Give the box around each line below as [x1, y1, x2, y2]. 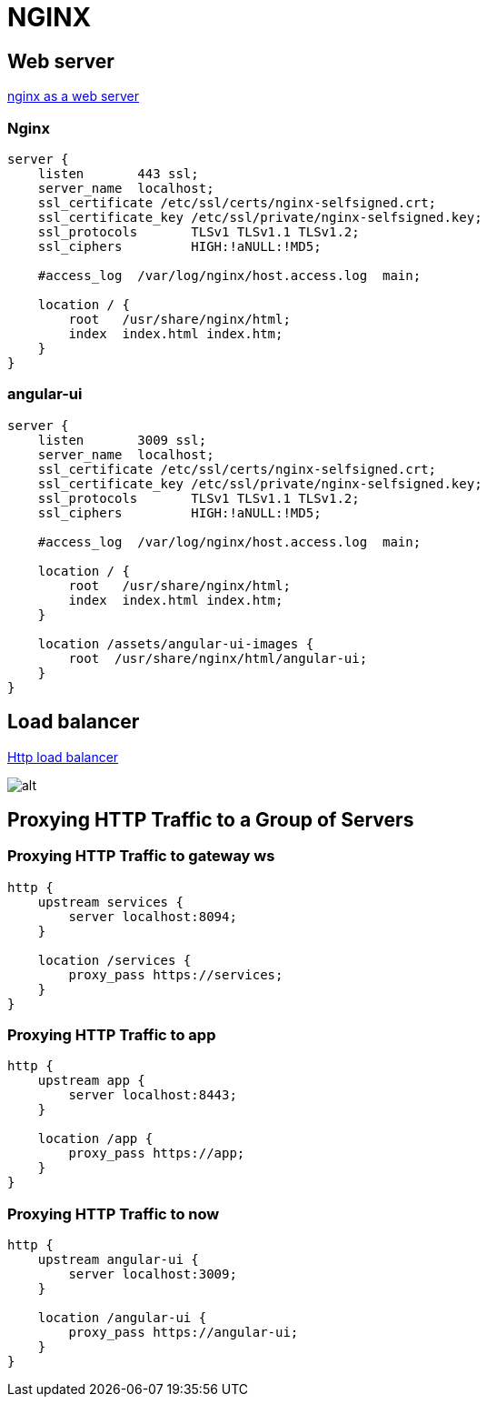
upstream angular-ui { [37, 1252, 199, 1268]
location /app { [37, 1131, 154, 1147]
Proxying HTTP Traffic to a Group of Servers [7, 807, 414, 831]
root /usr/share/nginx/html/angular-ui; [68, 650, 368, 666]
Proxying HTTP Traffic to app [7, 1026, 216, 1045]
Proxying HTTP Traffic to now [7, 1204, 220, 1223]
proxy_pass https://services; [68, 967, 283, 982]
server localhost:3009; [68, 1267, 237, 1282]
